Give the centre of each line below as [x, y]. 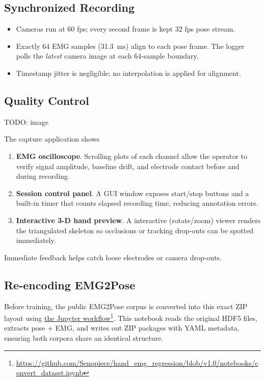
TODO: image [26, 121]
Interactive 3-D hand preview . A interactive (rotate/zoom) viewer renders [138, 220]
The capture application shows [52, 139]
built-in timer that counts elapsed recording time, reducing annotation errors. [137, 203]
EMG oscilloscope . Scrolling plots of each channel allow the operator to [132, 156]
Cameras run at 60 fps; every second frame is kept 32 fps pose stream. [126, 29]
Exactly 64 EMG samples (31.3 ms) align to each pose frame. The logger [130, 46]
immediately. [36, 240]
